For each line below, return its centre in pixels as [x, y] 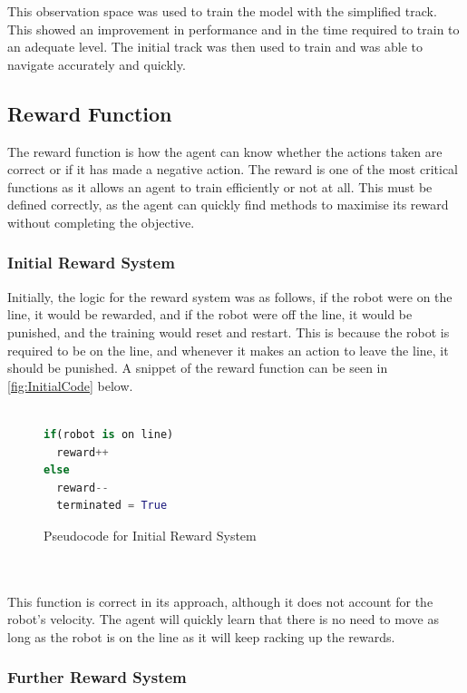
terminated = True [112, 506]
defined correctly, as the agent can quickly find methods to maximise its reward [228, 205]
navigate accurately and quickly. [97, 64]
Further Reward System [97, 677]
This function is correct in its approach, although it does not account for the [220, 601]
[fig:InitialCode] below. [70, 385]
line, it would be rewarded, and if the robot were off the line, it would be [210, 314]
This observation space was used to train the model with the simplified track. [222, 11]
